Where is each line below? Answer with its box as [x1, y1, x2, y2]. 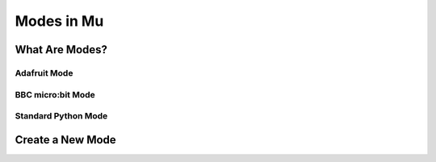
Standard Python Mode [15, 110, 108, 122]
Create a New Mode [15, 133, 116, 147]
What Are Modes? [15, 43, 108, 56]
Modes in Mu [15, 12, 104, 30]
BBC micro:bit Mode [15, 89, 96, 100]
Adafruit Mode [15, 67, 73, 78]
